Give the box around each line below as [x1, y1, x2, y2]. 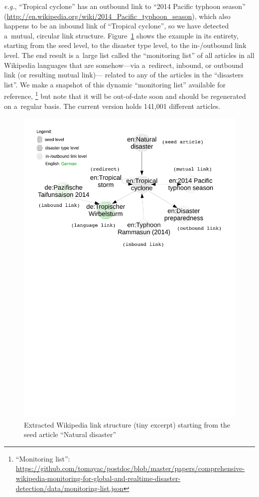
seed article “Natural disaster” [24, 429, 117, 440]
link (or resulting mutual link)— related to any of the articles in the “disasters [4, 69, 244, 80]
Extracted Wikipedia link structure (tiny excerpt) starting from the [24, 419, 231, 430]
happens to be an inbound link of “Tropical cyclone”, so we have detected [4, 20, 229, 31]
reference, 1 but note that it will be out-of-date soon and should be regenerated [4, 89, 246, 101]
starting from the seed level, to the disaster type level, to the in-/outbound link [4, 40, 247, 50]
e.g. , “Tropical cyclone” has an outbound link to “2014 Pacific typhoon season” [4, 1, 246, 11]
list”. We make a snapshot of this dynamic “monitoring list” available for [4, 79, 226, 89]
